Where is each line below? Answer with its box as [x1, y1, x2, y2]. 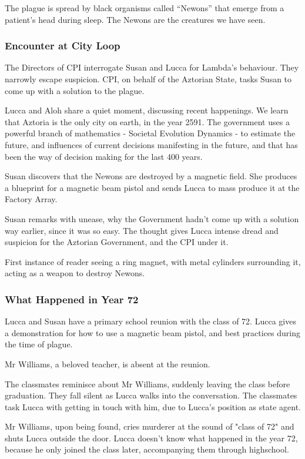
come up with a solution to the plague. [5, 84, 145, 96]
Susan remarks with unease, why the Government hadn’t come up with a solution [5, 212, 299, 225]
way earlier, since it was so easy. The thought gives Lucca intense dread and [5, 224, 279, 236]
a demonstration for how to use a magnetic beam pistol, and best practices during [5, 326, 300, 339]
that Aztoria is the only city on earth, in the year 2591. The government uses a [5, 115, 290, 128]
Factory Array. [5, 193, 58, 205]
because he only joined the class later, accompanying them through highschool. [5, 443, 289, 455]
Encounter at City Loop [5, 38, 120, 53]
